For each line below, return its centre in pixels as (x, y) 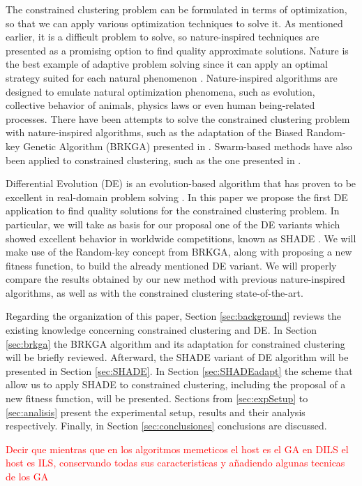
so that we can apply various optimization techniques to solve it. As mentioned (174, 23)
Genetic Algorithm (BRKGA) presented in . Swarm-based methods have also (188, 146)
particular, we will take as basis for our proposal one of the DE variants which (173, 224)
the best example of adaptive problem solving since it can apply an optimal (167, 64)
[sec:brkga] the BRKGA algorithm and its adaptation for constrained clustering (175, 343)
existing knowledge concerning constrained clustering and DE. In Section (161, 330)
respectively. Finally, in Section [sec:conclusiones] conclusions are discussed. (166, 426)
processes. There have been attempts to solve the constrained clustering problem (178, 118)
